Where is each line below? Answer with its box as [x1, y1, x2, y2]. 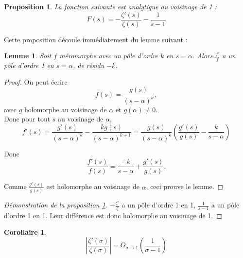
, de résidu [72, 60, 104, 70]
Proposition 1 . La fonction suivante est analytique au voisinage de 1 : [4, 1, 217, 11]
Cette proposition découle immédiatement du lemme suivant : [4, 34, 188, 44]
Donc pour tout [4, 114, 51, 124]
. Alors [192, 51, 213, 61]
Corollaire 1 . [4, 226, 46, 237]
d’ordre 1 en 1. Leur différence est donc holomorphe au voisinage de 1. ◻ [4, 210, 222, 220]
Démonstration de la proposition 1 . [4, 200, 108, 210]
